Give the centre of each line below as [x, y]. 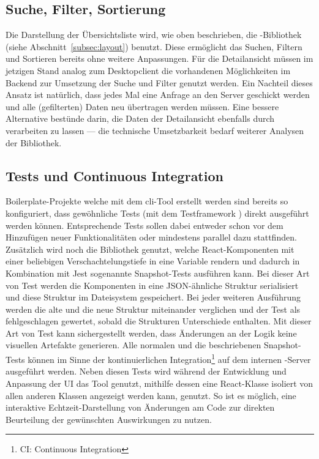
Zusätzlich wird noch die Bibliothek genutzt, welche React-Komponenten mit [150, 249]
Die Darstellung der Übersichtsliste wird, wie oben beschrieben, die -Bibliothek [154, 35]
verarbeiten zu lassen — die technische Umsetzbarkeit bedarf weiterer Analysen [155, 130]
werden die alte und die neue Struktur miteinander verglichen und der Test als [153, 309]
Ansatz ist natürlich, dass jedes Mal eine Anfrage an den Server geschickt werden [158, 95]
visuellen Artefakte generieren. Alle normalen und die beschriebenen [133, 345]
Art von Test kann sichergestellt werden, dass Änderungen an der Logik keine [151, 333]
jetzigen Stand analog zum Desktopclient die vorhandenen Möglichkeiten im [148, 70]
